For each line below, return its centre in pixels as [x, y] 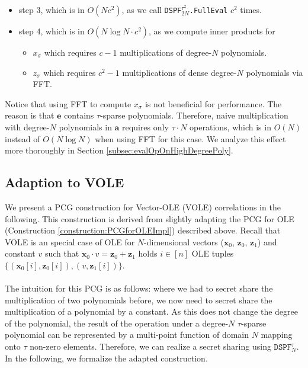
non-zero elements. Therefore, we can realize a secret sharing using [150, 346]
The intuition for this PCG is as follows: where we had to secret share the [139, 288]
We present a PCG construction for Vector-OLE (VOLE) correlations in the [143, 207]
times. [251, 9]
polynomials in [85, 127]
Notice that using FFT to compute [68, 103]
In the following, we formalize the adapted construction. [106, 358]
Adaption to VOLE [65, 182]
